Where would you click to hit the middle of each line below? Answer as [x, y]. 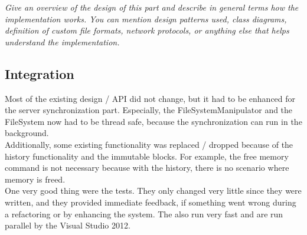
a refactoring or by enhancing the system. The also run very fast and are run [144, 214]
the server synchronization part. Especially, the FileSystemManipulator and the [149, 110]
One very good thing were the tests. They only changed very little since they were [153, 191]
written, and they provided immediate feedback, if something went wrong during [151, 202]
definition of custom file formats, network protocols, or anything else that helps [147, 30]
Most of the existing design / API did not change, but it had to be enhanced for [150, 98]
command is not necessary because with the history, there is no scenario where [147, 168]
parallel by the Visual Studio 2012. [68, 225]
